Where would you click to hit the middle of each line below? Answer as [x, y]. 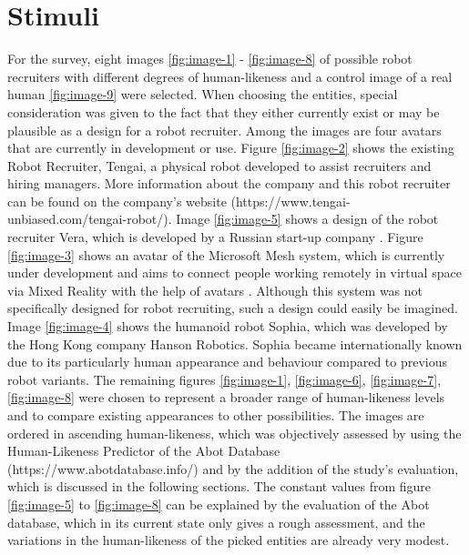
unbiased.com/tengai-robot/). [90, 219]
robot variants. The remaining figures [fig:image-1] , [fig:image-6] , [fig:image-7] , [224, 379]
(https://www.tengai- [291, 201]
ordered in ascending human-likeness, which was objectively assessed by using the [234, 433]
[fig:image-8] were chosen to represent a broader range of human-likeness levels [226, 397]
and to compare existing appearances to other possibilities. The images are [216, 415]
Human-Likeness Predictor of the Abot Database [144, 451]
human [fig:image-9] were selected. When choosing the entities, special [203, 94]
